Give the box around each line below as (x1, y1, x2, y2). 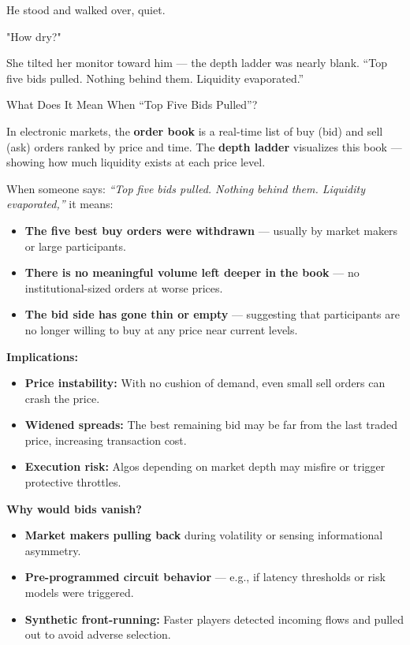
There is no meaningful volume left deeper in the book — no (24, 264, 360, 281)
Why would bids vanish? (6, 500, 142, 516)
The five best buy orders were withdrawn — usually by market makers (24, 222, 398, 238)
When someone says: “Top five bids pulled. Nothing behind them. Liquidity (6, 180, 365, 196)
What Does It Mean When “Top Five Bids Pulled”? (6, 96, 258, 113)
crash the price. (24, 390, 100, 406)
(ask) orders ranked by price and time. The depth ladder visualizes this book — (6, 138, 402, 155)
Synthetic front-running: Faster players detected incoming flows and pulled (24, 610, 404, 627)
